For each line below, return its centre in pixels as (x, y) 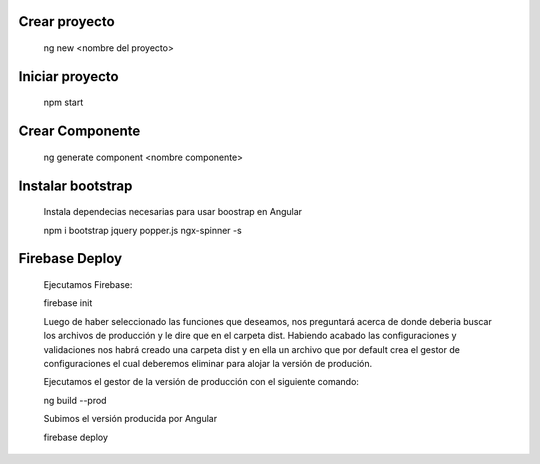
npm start (63, 102)
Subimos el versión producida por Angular (130, 419)
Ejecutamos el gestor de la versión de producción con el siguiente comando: (201, 382)
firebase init (68, 303)
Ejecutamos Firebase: (88, 285)
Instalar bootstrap (75, 185)
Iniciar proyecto (68, 76)
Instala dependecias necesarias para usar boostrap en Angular (173, 212)
